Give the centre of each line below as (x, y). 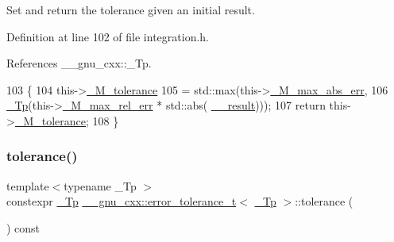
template (28, 185)
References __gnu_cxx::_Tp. (79, 63)
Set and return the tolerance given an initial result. (131, 10)
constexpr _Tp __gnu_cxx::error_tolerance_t (122, 201)
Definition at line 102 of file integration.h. (108, 36)
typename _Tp (100, 185)
